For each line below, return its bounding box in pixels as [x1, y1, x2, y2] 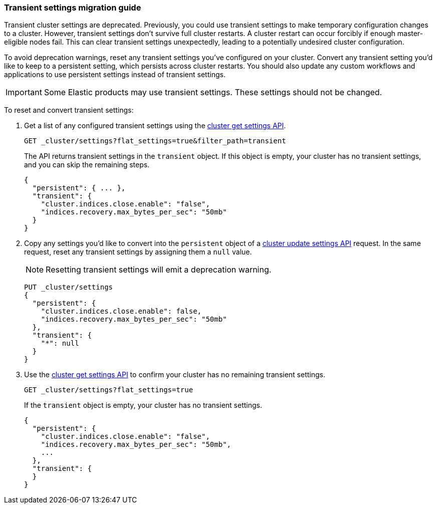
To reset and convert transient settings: [4, 106, 134, 115]
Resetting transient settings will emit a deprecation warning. [46, 265, 272, 275]
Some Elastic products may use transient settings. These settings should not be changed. [44, 87, 382, 98]
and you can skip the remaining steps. [24, 160, 150, 169]
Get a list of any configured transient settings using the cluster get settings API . [24, 121, 286, 130]
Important [6, 87, 42, 98]
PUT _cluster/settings [24, 283, 113, 292]
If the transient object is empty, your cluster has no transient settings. [24, 401, 262, 410]
